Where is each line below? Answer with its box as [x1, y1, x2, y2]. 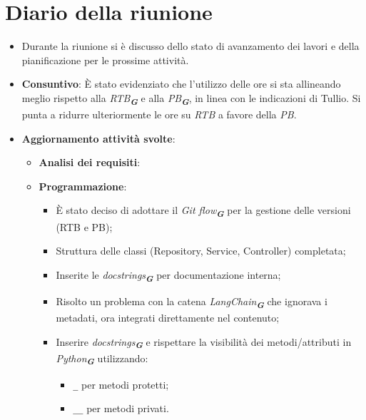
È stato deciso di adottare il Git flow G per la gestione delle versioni [56, 203, 351, 220]
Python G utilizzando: [56, 350, 148, 368]
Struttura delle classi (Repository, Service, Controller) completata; [56, 243, 346, 258]
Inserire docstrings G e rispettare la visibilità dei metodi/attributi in [56, 334, 352, 352]
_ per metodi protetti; [73, 377, 169, 391]
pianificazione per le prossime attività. [21, 52, 189, 67]
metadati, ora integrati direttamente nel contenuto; [56, 309, 280, 324]
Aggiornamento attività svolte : [21, 130, 176, 145]
